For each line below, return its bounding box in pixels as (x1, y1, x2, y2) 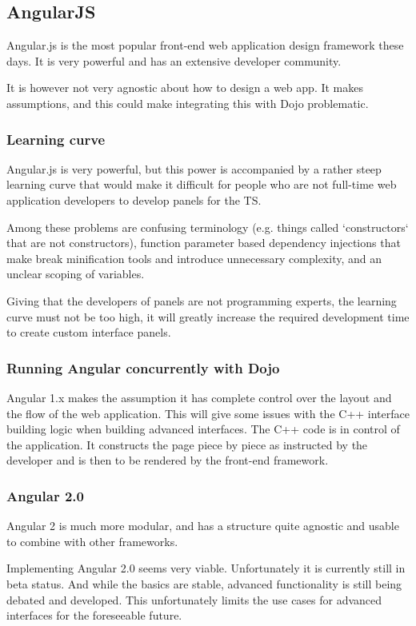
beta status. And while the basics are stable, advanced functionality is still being (6, 575, 402, 592)
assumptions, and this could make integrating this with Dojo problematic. (6, 94, 369, 111)
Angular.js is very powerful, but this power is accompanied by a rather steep (6, 160, 382, 177)
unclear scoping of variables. (6, 265, 145, 282)
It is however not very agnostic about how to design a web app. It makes (6, 79, 363, 96)
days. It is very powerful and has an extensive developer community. (6, 52, 342, 69)
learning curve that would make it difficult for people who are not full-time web (6, 176, 397, 193)
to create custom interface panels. (6, 324, 171, 341)
